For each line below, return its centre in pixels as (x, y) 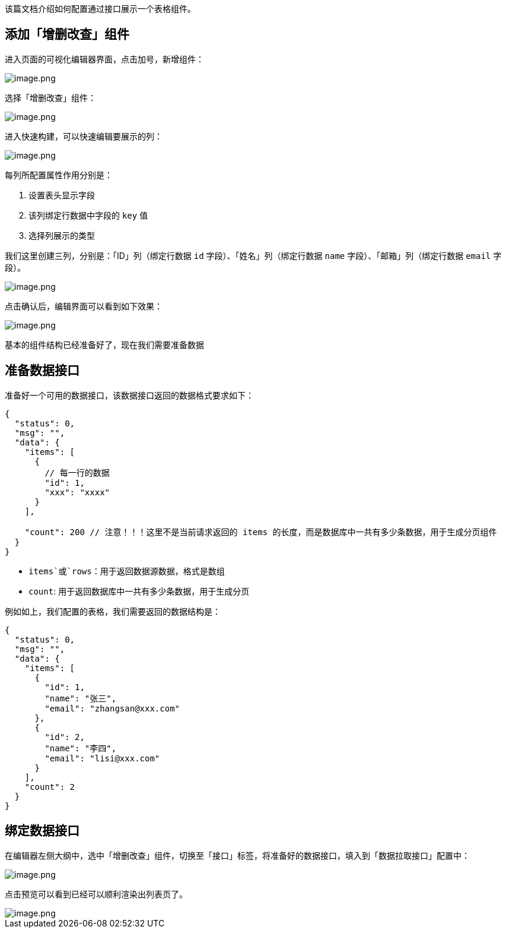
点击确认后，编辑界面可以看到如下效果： (84, 306)
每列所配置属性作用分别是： (59, 175)
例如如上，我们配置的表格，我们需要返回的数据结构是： (113, 611)
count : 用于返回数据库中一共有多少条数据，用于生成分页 (139, 591)
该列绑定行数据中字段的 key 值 (88, 215)
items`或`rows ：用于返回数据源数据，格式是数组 (127, 571)
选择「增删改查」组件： (50, 97)
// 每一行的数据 (77, 472)
